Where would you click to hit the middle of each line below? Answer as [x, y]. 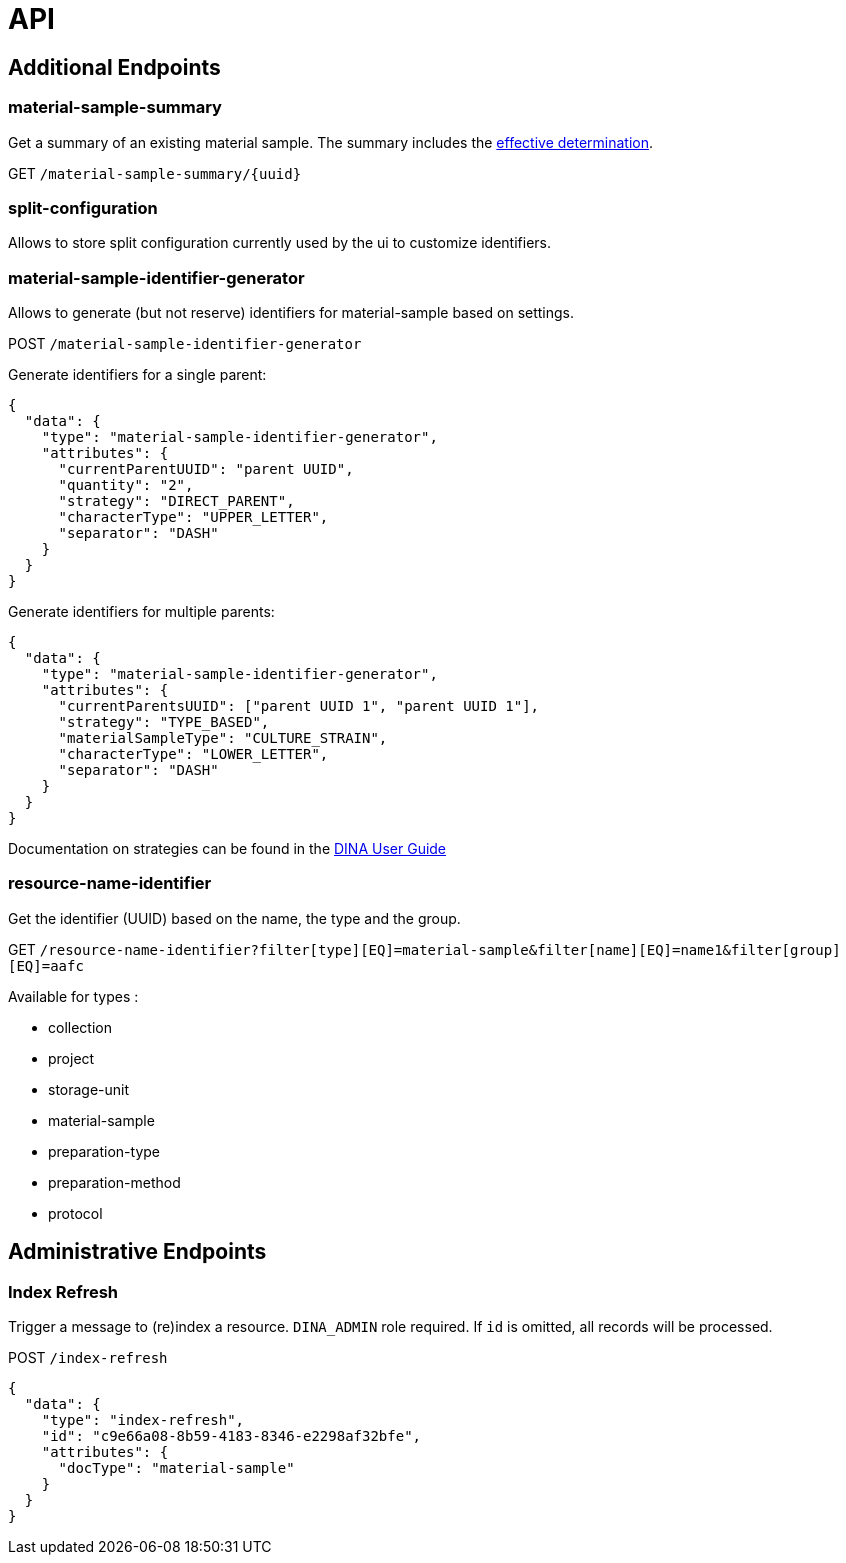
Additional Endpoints [114, 67]
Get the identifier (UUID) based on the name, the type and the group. [234, 918]
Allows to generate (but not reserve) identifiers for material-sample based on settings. [291, 313]
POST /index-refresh [88, 1358]
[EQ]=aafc [46, 965]
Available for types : [73, 996]
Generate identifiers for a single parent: [137, 375]
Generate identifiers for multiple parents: [141, 612]
